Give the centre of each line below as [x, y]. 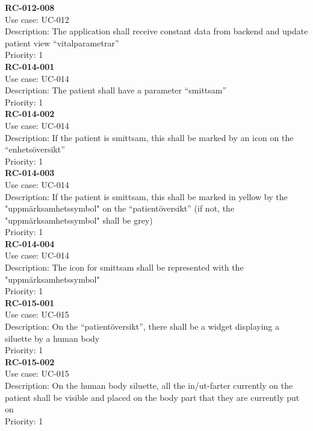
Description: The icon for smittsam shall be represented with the [124, 267]
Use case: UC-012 [37, 19]
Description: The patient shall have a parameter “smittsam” [116, 90]
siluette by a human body [52, 338]
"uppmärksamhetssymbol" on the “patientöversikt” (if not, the [120, 208]
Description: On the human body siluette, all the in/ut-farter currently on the [149, 385]
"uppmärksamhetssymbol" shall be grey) [79, 220]
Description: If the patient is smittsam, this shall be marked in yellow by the [146, 196]
